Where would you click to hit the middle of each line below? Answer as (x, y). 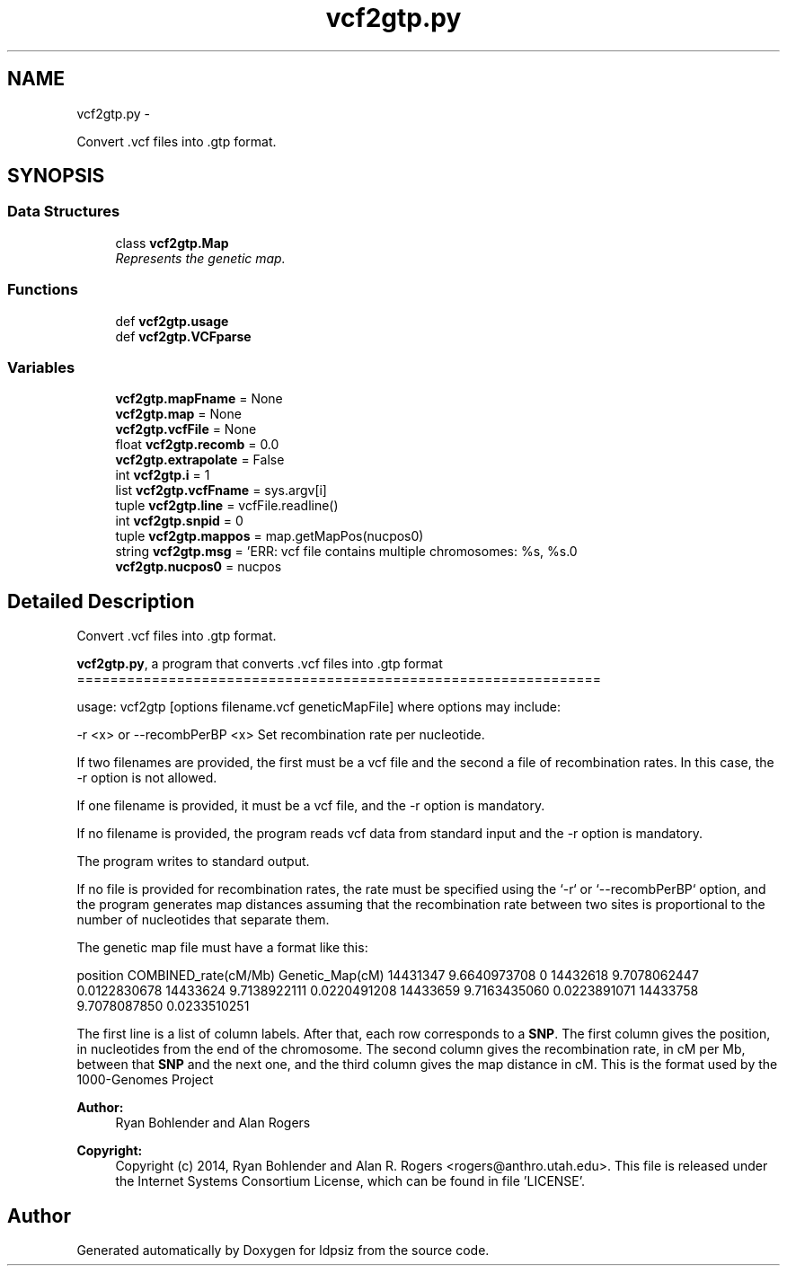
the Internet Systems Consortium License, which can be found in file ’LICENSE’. (350, 1181)
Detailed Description (101, 601)
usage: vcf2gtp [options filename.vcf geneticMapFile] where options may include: (319, 707)
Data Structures (64, 212)
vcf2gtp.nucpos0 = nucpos (199, 567)
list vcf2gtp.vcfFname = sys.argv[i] (221, 491)
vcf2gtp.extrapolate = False (200, 460)
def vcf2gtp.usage (172, 321)
